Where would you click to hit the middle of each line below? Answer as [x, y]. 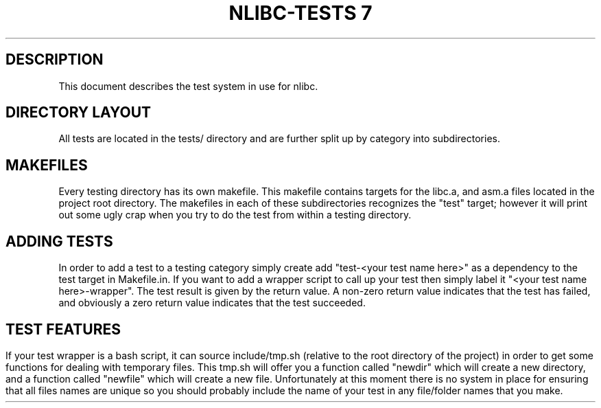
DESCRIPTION [55, 60]
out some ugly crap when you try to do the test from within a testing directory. [235, 215]
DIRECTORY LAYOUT [79, 113]
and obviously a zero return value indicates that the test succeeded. [212, 303]
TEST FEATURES [63, 329]
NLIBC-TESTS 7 [300, 13]
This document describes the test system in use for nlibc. [188, 86]
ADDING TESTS [59, 241]
